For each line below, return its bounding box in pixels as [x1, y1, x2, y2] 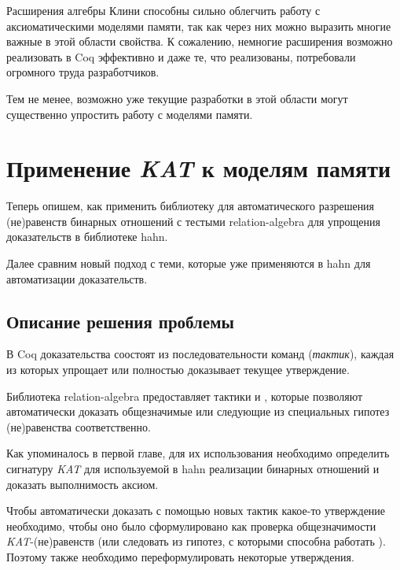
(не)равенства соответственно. [6, 418, 151, 435]
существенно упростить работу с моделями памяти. [6, 105, 253, 122]
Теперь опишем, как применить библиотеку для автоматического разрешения [6, 198, 375, 214]
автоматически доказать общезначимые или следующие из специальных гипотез [6, 403, 390, 420]
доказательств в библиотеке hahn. [6, 228, 168, 245]
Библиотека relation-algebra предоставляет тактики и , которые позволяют [6, 387, 363, 404]
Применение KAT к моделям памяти [6, 152, 391, 185]
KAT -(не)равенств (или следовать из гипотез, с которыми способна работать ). [6, 533, 386, 550]
